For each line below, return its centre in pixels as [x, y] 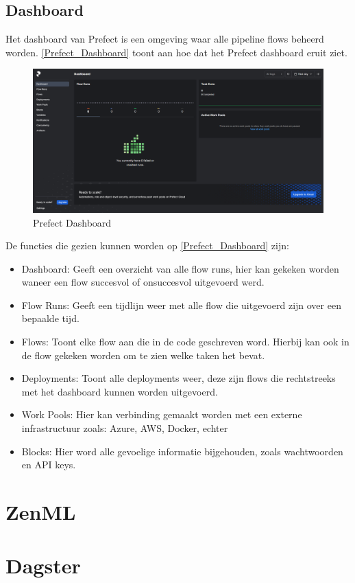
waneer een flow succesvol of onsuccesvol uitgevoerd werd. [143, 282]
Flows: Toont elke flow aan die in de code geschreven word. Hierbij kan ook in [185, 342]
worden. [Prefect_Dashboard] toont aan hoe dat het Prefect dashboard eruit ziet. [176, 52]
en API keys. [49, 465]
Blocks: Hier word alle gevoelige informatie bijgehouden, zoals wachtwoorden [182, 451]
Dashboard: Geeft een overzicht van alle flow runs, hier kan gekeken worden [180, 268]
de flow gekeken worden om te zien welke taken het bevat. [143, 355]
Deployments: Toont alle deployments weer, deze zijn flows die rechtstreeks [179, 378]
